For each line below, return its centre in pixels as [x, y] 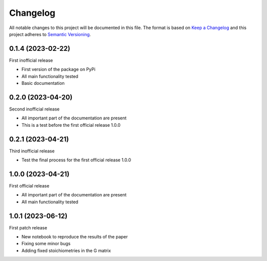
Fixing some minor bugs [46, 244]
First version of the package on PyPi [59, 70]
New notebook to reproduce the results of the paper [75, 236]
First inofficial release [31, 60]
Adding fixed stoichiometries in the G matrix [66, 250]
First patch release [28, 227]
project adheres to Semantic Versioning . [50, 34]
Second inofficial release [34, 109]
